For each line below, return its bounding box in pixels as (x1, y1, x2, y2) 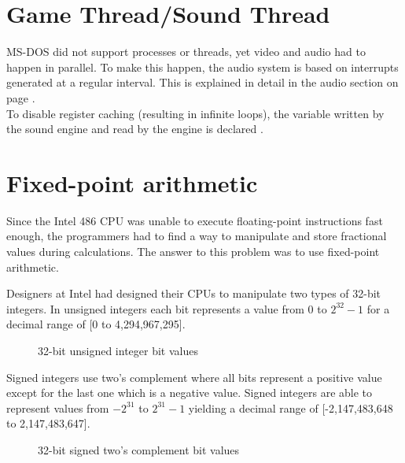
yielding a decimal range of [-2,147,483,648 (188, 399, 393, 416)
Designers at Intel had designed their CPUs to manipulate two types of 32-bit (6, 285, 381, 302)
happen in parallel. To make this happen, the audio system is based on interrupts (6, 58, 399, 75)
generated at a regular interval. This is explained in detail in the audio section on (6, 74, 399, 91)
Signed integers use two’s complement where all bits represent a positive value (6, 369, 382, 385)
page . (6, 89, 35, 106)
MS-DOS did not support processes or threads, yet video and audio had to (6, 43, 366, 60)
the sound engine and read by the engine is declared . (6, 120, 263, 137)
